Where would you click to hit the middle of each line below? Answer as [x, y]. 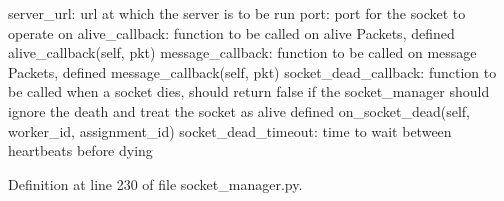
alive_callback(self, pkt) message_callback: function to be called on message [242, 52]
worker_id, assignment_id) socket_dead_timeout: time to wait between [230, 130]
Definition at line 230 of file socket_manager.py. [155, 183]
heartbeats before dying [80, 150]
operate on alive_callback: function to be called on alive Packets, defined [231, 32]
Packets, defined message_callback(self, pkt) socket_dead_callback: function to [252, 71]
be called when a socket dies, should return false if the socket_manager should [249, 91]
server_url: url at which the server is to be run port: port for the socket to [237, 13]
